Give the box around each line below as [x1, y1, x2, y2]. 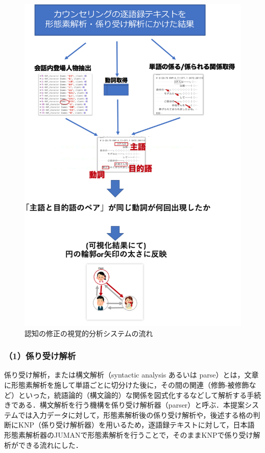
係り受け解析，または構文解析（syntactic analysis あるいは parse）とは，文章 [4, 369, 259, 380]
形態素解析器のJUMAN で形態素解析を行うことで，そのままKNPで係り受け [4, 430, 253, 440]
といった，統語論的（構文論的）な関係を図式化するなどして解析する [18, 389, 247, 400]
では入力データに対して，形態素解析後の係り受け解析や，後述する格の [18, 409, 253, 420]
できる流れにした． [18, 439, 83, 450]
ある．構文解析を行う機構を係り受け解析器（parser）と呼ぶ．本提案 [18, 399, 245, 410]
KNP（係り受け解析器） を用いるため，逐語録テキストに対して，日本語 [18, 419, 255, 430]
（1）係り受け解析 [4, 349, 76, 362]
